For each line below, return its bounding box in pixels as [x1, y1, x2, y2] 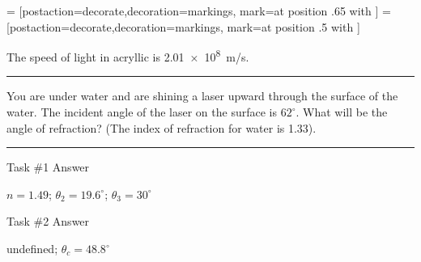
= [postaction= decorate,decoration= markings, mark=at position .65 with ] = [6, 2, 391, 19]
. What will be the [296, 104, 388, 120]
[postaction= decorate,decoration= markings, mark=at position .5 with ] [6, 18, 360, 35]
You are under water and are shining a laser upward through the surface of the [6, 87, 398, 104]
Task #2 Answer [6, 213, 90, 230]
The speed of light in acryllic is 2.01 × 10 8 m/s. [6, 46, 249, 65]
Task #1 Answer [6, 158, 90, 175]
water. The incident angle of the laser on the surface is [6, 104, 277, 120]
